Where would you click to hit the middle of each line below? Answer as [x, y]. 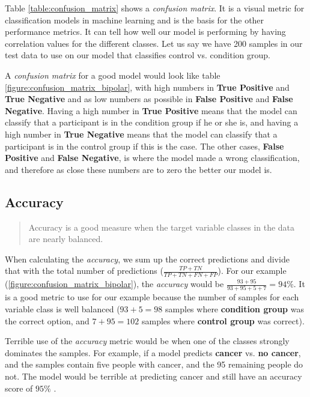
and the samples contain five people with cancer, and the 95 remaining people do [154, 364]
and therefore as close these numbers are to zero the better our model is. [138, 169]
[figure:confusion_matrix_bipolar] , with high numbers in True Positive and [147, 87]
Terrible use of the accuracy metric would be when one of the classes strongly [147, 341]
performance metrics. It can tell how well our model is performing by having [145, 32]
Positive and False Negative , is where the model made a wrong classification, [152, 158]
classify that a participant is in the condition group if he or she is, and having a [152, 122]
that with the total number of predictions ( [84, 271]
